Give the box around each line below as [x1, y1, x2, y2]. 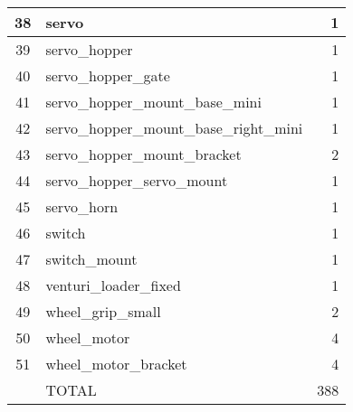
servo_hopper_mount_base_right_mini [45, 117, 303, 138]
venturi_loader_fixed [45, 275, 181, 295]
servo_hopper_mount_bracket [45, 144, 242, 164]
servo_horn [45, 196, 119, 217]
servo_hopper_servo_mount [45, 170, 228, 191]
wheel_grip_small [45, 301, 161, 322]
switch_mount [45, 248, 138, 269]
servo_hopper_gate [45, 65, 170, 86]
